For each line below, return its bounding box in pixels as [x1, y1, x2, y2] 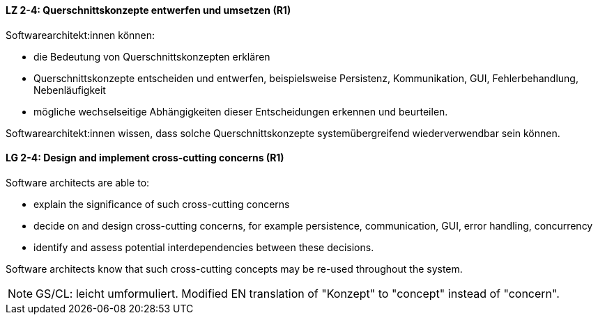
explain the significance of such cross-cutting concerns [33, 198, 290, 210]
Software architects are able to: [6, 176, 150, 189]
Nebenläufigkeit [33, 83, 106, 96]
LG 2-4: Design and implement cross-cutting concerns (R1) [6, 152, 284, 164]
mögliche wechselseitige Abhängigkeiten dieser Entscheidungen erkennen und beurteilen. [33, 105, 448, 118]
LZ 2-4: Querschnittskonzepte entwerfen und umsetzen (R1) [6, 4, 291, 16]
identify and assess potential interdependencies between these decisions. [33, 241, 374, 253]
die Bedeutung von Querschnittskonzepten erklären [33, 50, 270, 63]
